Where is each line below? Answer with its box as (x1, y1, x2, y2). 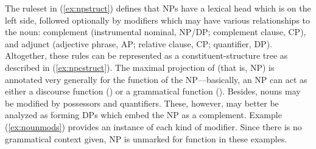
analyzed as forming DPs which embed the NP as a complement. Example (5, 108, 282, 121)
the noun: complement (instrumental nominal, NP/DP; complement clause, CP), (5, 25, 306, 38)
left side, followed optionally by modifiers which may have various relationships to (5, 13, 311, 26)
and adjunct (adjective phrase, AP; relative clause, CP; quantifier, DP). (5, 37, 272, 50)
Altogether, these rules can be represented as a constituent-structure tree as (5, 49, 288, 62)
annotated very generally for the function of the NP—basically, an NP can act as (5, 73, 307, 85)
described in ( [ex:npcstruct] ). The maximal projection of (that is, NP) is (5, 61, 275, 73)
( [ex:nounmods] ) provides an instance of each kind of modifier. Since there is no (5, 120, 302, 133)
